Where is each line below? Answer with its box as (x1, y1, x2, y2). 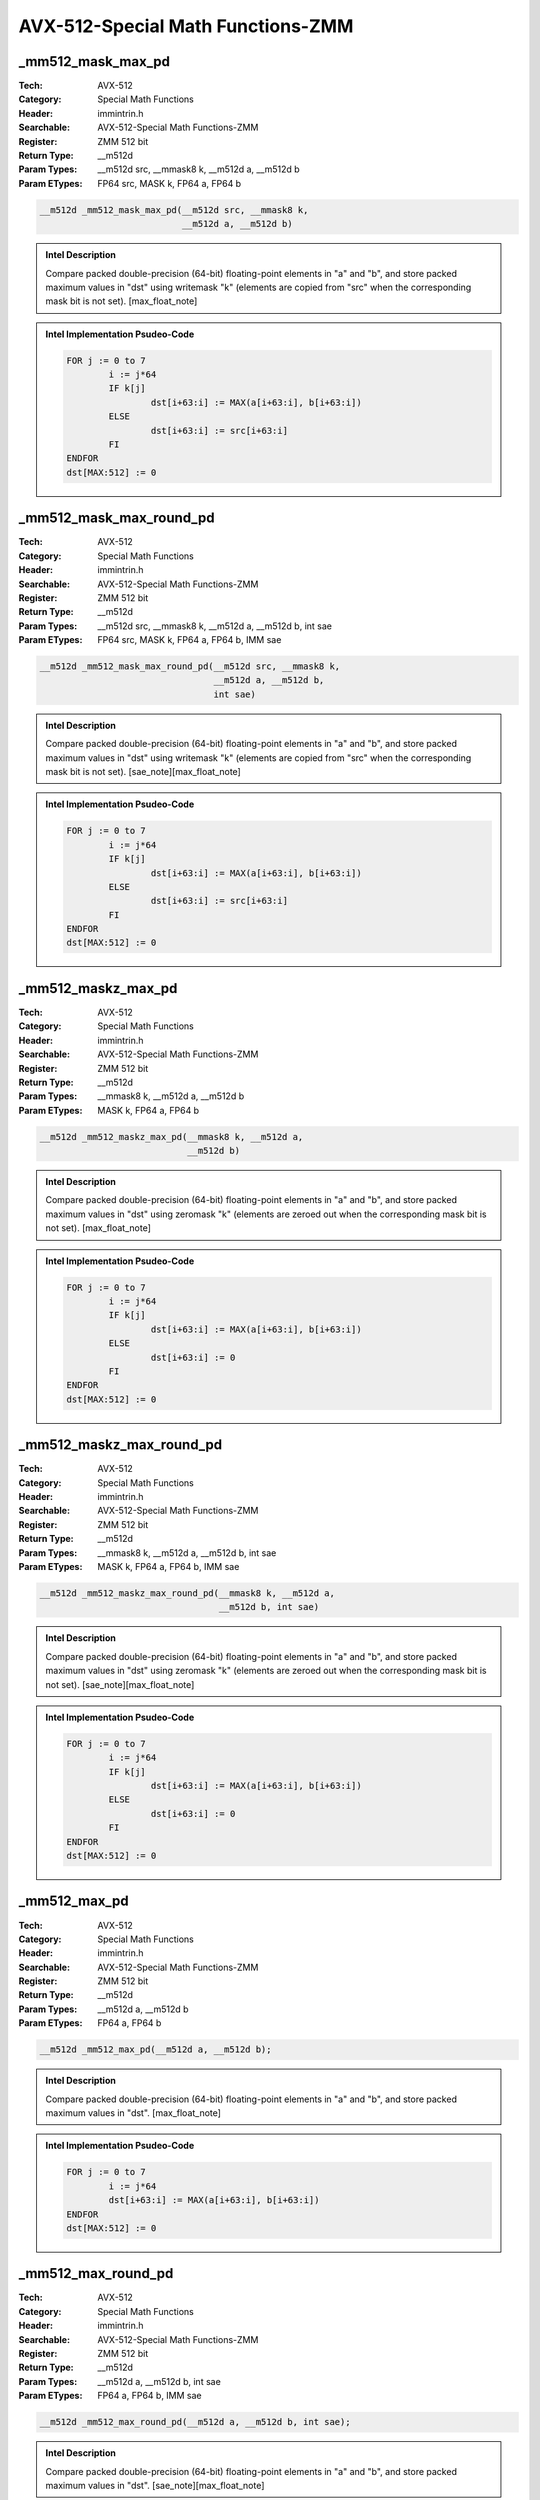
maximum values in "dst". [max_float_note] (45, 2107, 222, 2119)
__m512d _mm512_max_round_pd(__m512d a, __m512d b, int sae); (39, 2416, 351, 2428)
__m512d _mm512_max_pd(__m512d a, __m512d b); (39, 2044, 272, 2055)
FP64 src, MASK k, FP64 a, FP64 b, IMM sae (97, 634, 282, 646)
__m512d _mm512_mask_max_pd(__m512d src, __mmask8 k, (39, 204, 309, 215)
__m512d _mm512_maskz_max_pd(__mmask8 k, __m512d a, (39, 1131, 304, 1142)
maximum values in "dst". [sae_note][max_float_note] (45, 2479, 265, 2491)
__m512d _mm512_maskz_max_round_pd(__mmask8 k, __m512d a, (39, 1587, 335, 1599)
